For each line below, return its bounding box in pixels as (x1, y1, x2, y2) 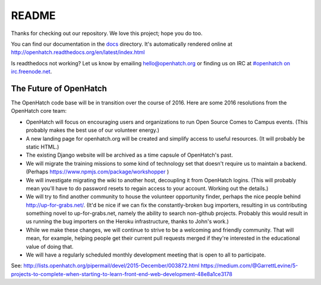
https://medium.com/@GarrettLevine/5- (200, 262, 298, 270)
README (11, 9, 56, 22)
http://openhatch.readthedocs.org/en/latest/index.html (11, 49, 145, 56)
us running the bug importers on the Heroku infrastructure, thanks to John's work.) (26, 218, 229, 225)
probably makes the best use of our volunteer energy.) (26, 126, 160, 134)
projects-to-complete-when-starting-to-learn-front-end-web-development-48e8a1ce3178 (11, 270, 233, 277)
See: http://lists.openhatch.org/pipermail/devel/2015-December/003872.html (11, 262, 200, 270)
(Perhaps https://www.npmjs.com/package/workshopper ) (26, 168, 169, 175)
